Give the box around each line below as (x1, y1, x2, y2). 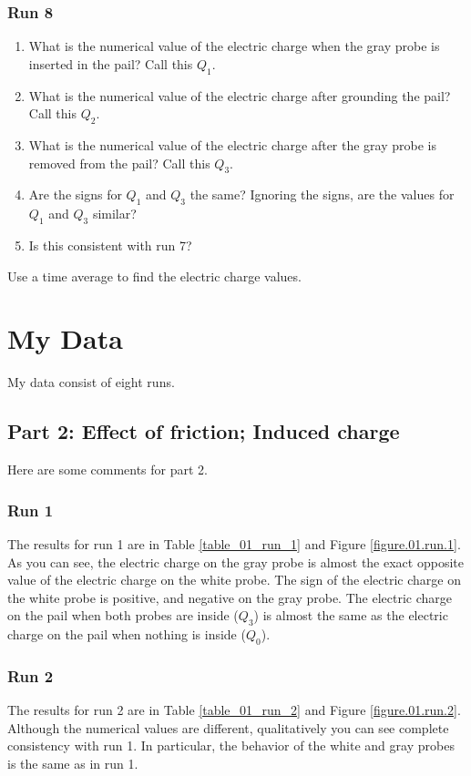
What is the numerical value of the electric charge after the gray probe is (28, 136, 436, 154)
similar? (92, 204, 137, 223)
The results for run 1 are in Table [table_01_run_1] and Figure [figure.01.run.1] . (7, 534, 461, 553)
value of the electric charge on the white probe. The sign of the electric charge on (7, 570, 461, 589)
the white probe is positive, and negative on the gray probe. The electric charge (7, 587, 452, 607)
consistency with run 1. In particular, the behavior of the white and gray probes (7, 736, 455, 755)
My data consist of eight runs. (7, 373, 175, 392)
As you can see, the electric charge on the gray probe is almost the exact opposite (7, 552, 464, 571)
